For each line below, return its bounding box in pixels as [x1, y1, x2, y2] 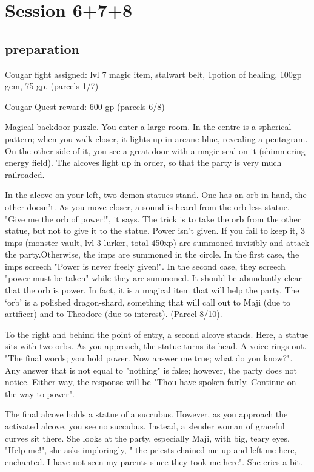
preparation [5, 39, 79, 58]
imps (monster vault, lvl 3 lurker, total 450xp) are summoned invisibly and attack [5, 236, 310, 248]
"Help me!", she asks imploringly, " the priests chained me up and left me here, [5, 443, 297, 456]
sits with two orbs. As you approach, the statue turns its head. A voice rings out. [5, 340, 307, 352]
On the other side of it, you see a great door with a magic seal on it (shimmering [5, 144, 306, 157]
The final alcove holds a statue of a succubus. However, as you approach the [5, 408, 288, 420]
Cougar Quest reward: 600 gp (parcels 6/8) [5, 100, 165, 112]
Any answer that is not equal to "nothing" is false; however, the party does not [5, 363, 297, 376]
